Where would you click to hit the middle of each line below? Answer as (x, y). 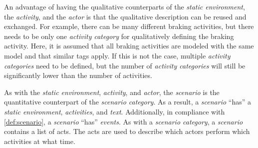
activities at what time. (40, 141)
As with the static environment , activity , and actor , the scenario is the (112, 92)
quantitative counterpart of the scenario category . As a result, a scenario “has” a (128, 102)
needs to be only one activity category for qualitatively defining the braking (119, 36)
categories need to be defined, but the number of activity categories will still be (125, 65)
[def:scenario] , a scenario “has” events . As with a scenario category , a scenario (124, 121)
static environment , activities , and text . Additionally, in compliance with (115, 111)
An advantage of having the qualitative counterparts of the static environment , (125, 6)
